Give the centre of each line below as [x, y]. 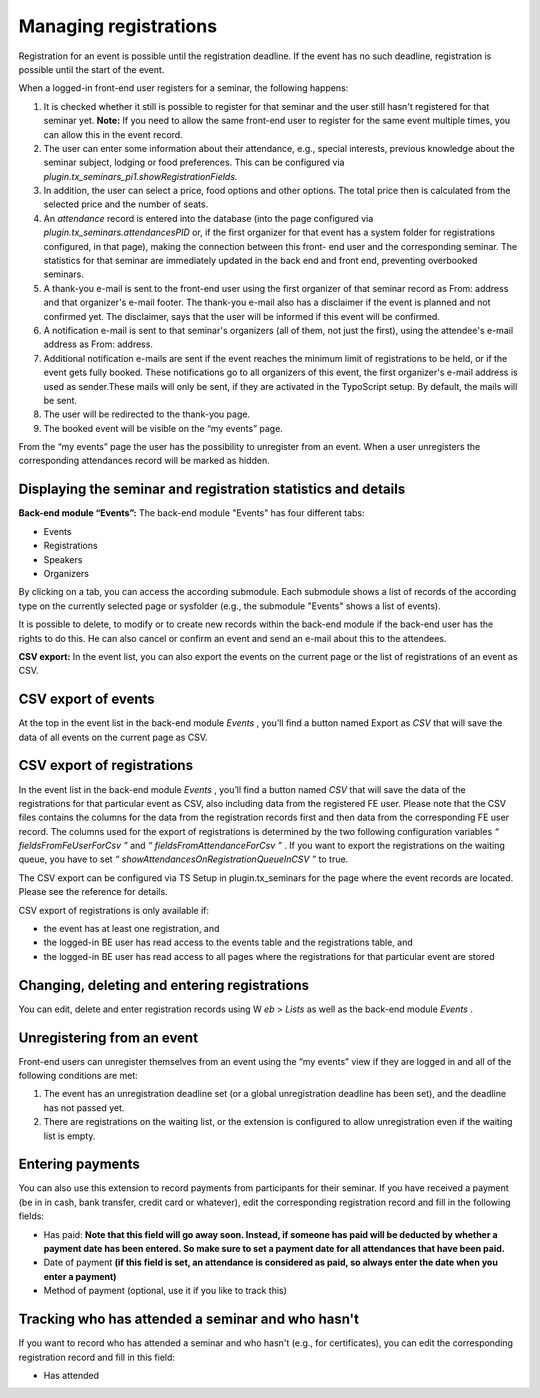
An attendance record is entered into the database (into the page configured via [208, 218]
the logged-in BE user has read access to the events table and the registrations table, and [228, 942]
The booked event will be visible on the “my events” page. [163, 428]
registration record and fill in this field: [96, 1357]
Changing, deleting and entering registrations [164, 985]
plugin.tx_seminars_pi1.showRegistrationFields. [140, 176]
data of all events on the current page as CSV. [113, 737]
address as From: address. [98, 344]
